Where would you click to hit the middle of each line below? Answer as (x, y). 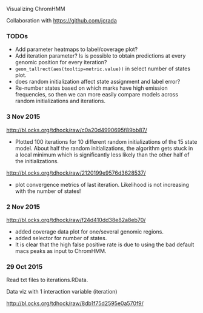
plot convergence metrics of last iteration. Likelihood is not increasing (102, 184)
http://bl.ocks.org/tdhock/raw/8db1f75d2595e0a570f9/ (75, 303)
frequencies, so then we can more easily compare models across (97, 95)
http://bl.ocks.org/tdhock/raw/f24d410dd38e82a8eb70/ (76, 220)
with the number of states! (48, 191)
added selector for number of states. (61, 238)
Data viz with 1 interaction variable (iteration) (62, 292)
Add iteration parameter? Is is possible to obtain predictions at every (100, 56)
